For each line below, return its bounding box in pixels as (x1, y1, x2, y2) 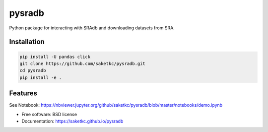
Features (9, 89, 37, 98)
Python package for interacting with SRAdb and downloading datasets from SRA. (9, 25, 175, 31)
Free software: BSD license (21, 111, 77, 117)
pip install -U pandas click (19, 54, 91, 60)
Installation (9, 38, 45, 46)
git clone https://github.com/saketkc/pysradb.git (19, 61, 146, 66)
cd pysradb (19, 67, 46, 73)
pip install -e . (19, 74, 62, 80)
